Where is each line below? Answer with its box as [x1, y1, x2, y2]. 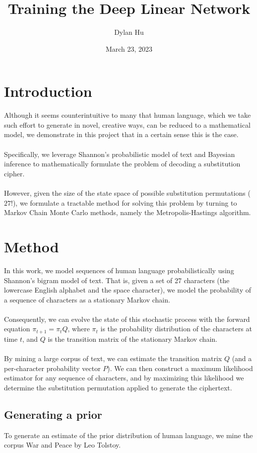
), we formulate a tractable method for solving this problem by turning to [12, 197, 237, 208]
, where [67, 323, 90, 334]
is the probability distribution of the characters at [100, 323, 252, 334]
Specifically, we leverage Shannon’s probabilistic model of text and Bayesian [4, 149, 235, 159]
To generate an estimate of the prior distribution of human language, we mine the [4, 430, 253, 440]
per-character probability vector [4, 363, 101, 373]
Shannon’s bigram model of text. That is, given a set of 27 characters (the [4, 275, 230, 285]
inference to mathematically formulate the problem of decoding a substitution [4, 158, 241, 169]
